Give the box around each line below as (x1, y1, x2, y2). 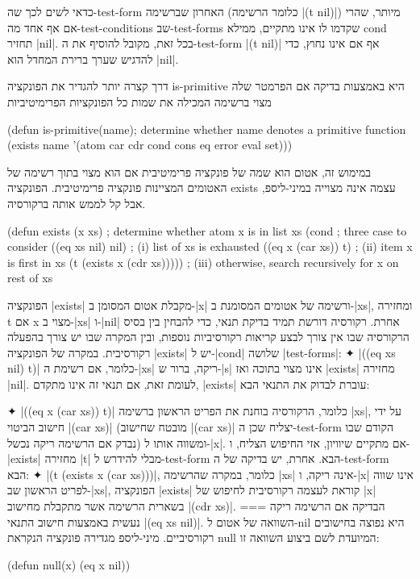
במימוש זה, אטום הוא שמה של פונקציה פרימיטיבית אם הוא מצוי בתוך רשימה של (7, 163, 371, 180)
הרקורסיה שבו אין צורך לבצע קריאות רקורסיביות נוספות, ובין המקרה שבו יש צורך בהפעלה (7, 328, 410, 345)
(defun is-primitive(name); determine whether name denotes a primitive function (7, 120, 406, 137)
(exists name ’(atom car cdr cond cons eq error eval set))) (7, 136, 293, 153)
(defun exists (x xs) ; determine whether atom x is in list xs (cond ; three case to (7, 222, 407, 239)
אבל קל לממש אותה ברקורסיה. (7, 194, 146, 211)
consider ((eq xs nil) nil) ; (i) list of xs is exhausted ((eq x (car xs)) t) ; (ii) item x (7, 238, 413, 255)
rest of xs (7, 269, 53, 286)
